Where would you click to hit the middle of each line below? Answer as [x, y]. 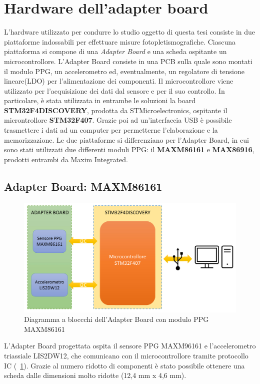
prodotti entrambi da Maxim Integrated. [66, 159]
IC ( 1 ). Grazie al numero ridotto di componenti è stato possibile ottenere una [124, 365]
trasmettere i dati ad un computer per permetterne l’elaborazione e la [111, 130]
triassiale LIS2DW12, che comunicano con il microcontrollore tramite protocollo [126, 356]
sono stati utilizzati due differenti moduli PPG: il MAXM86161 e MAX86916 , [129, 149]
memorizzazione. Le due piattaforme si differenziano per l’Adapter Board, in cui [126, 139]
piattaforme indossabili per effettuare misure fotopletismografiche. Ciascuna [120, 41]
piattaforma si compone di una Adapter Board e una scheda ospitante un [115, 51]
